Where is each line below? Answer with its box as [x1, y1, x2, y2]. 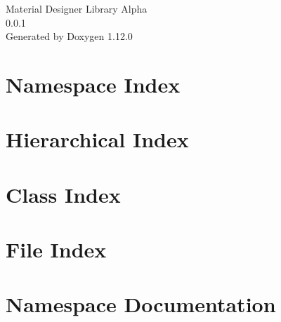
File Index [6, 235, 107, 264]
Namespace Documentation [6, 290, 276, 318]
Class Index [6, 180, 121, 208]
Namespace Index [6, 69, 181, 98]
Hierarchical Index [6, 125, 189, 154]
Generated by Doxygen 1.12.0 [6, 29, 133, 43]
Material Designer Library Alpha [6, 1, 148, 15]
